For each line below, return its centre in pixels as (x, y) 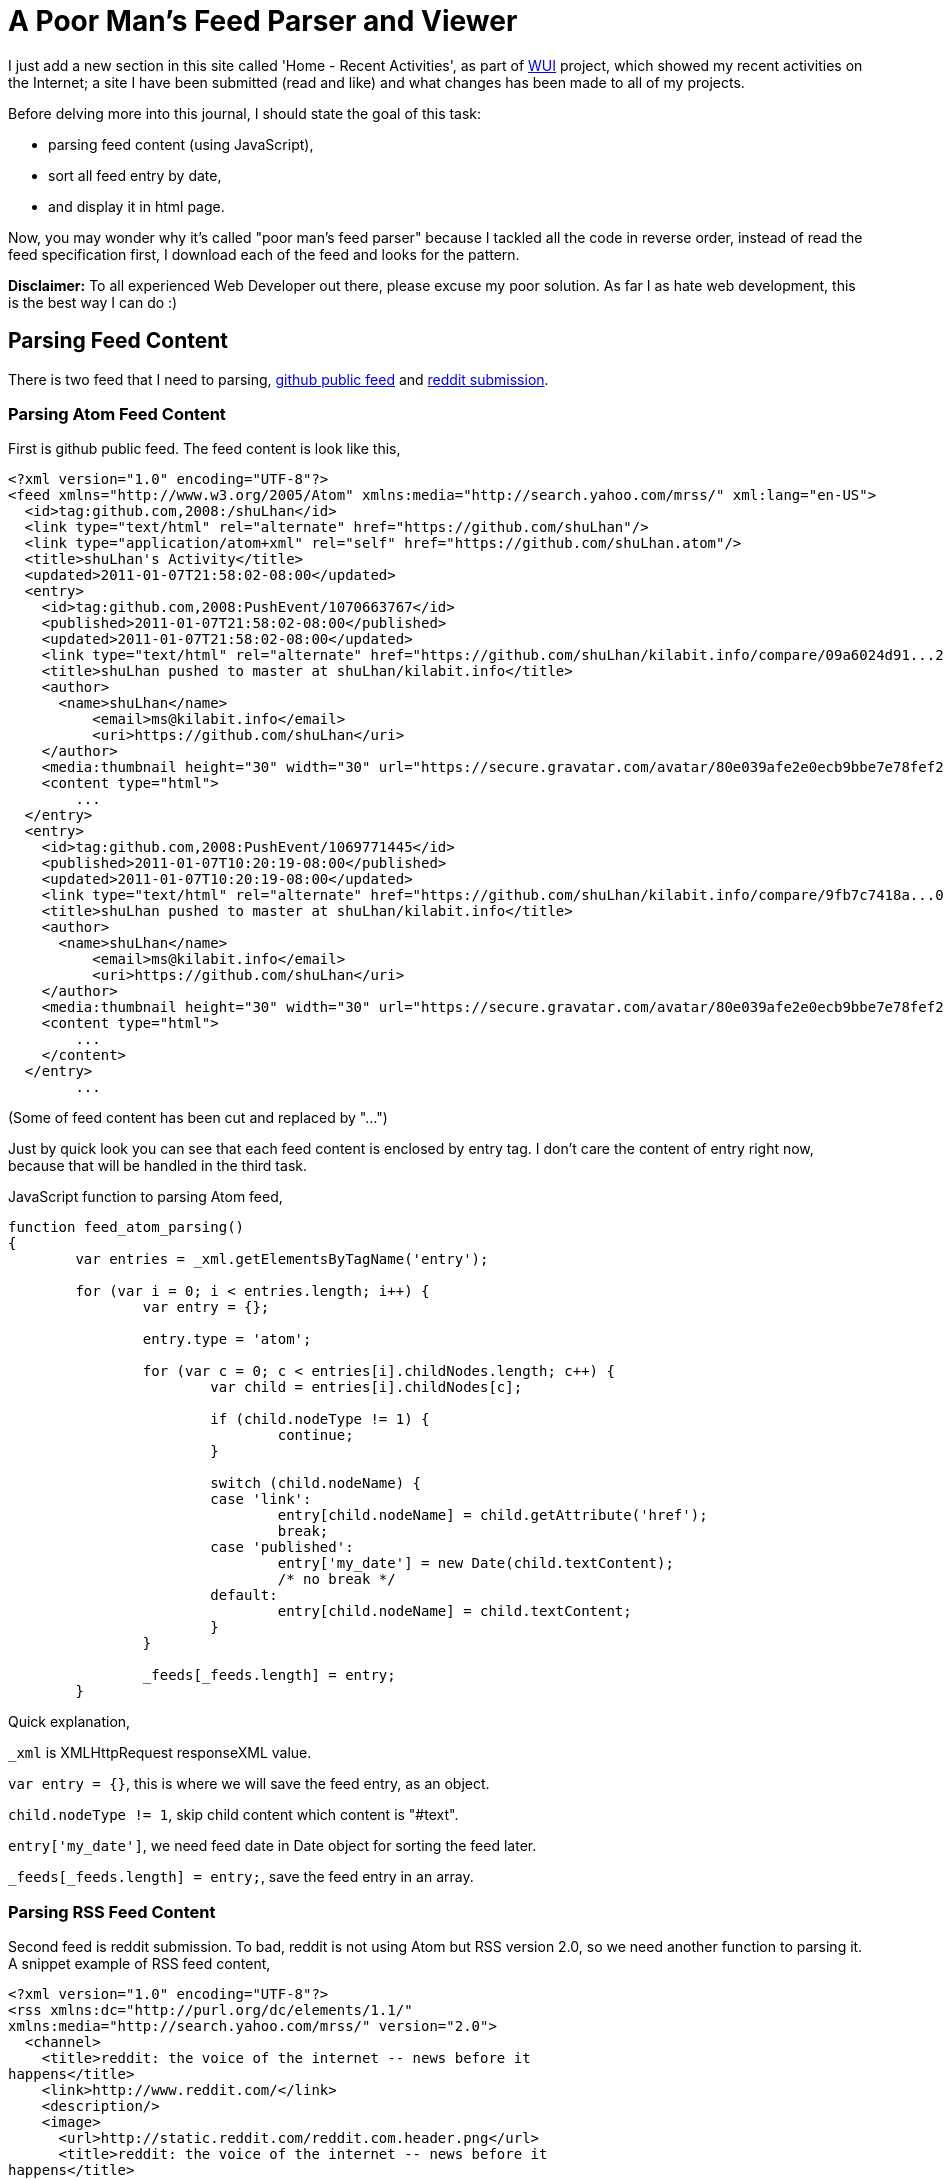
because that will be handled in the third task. (157, 1166)
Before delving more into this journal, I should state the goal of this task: (245, 113)
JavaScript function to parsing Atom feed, (145, 1197)
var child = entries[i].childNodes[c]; (366, 1387)
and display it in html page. (136, 206)
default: (244, 1595)
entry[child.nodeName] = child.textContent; (454, 1611)
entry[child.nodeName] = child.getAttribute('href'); (492, 1515)
